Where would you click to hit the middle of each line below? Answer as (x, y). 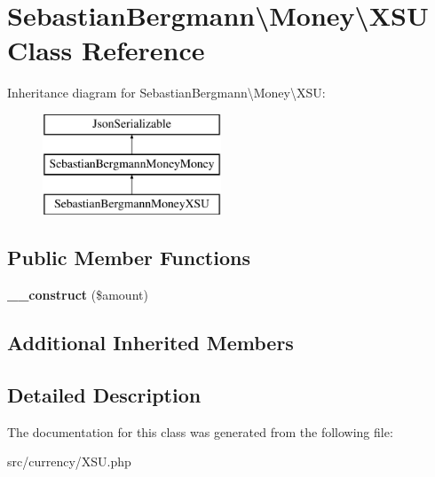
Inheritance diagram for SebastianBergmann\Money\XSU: (166, 93)
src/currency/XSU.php (69, 461)
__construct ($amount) (78, 295)
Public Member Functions (129, 258)
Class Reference (106, 50)
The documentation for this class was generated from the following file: (200, 431)
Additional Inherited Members (150, 343)
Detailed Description (104, 394)
